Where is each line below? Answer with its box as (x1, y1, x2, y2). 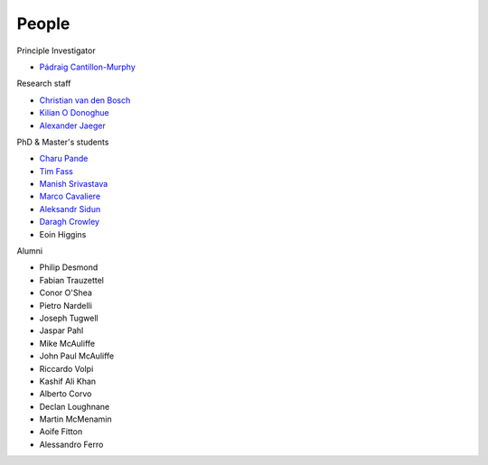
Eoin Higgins (39, 228, 87, 239)
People (16, 14, 70, 33)
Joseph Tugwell (39, 312, 99, 323)
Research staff (16, 78, 71, 89)
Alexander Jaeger (39, 120, 106, 131)
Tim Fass (39, 165, 74, 176)
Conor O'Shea (39, 287, 92, 298)
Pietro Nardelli (39, 300, 92, 311)
